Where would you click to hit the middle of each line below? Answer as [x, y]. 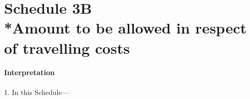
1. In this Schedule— [37, 92]
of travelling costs [67, 47]
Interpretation [29, 72]
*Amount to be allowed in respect [126, 28]
